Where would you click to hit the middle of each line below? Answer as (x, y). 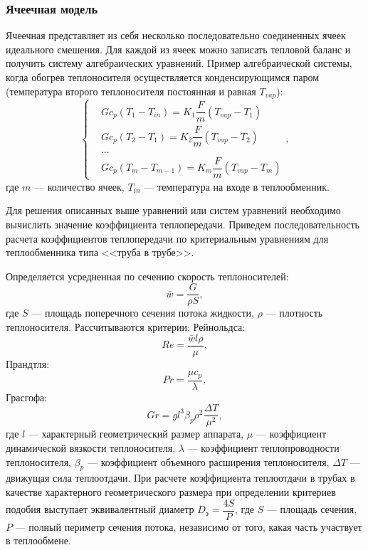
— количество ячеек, (79, 186)
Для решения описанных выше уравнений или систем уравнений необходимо (173, 210)
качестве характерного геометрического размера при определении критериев (171, 492)
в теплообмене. (38, 540)
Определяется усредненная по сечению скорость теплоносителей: (147, 276)
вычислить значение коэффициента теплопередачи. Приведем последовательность (183, 224)
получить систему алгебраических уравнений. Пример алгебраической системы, (179, 63)
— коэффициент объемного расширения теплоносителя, (208, 461)
